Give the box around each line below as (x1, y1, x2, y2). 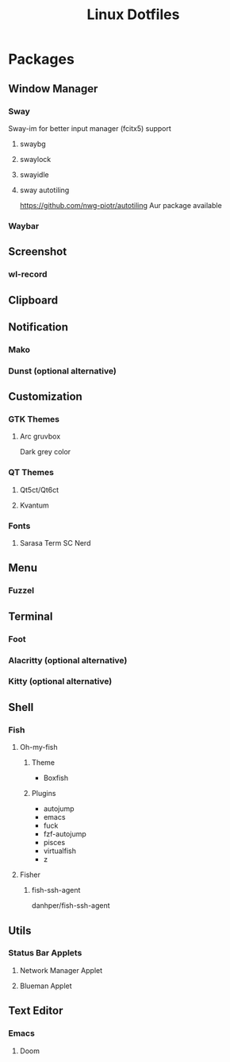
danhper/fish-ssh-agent (31, 901, 110, 910)
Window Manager (8, 82, 98, 95)
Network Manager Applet (19, 965, 103, 975)
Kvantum (19, 500, 49, 510)
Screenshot (8, 245, 67, 259)
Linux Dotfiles (86, 6, 180, 24)
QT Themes (8, 467, 54, 478)
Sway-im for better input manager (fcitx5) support (8, 123, 172, 133)
